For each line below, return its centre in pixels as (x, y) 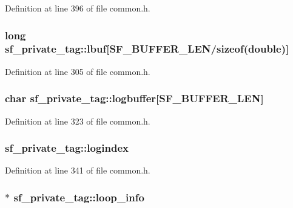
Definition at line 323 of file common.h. (78, 121)
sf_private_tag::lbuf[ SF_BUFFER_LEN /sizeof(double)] (147, 49)
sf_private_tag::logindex (67, 148)
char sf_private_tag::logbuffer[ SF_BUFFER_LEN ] (134, 98)
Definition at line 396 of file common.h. (78, 8)
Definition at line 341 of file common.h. (78, 170)
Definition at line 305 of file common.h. (78, 71)
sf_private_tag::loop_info (79, 197)
